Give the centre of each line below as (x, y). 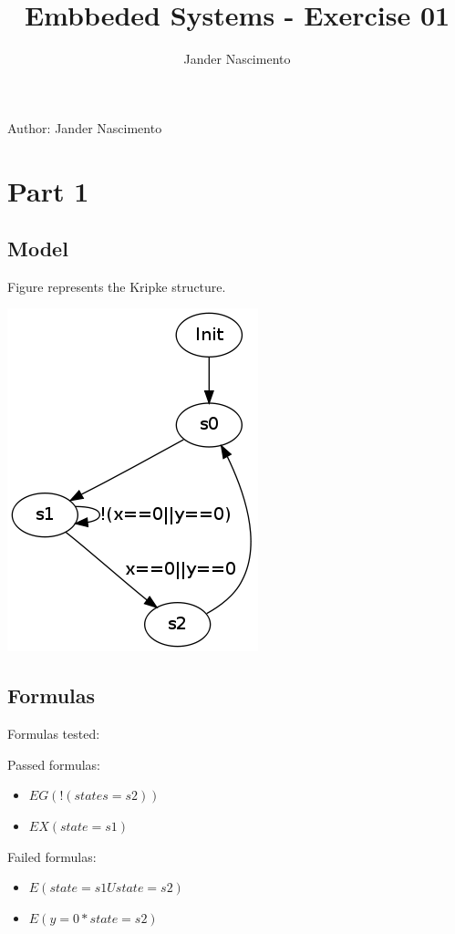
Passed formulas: (54, 764)
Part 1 (48, 190)
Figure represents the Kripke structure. (117, 286)
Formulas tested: (54, 734)
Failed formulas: (52, 856)
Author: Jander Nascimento (85, 127)
